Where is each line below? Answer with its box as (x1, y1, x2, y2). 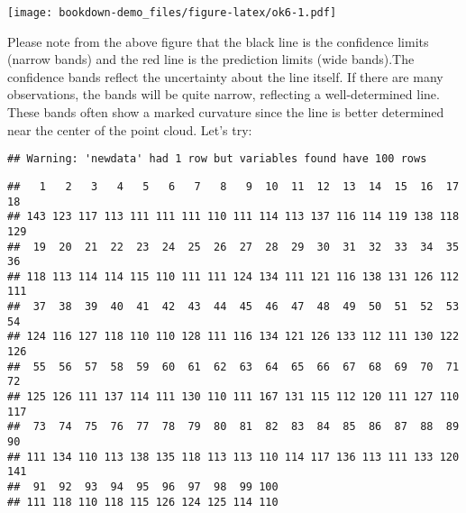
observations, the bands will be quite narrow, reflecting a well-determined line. (7, 85, 440, 104)
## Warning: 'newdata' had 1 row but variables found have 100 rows (7, 152, 427, 166)
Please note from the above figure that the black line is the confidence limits (7, 32, 429, 50)
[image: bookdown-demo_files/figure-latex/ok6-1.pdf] (7, 6, 337, 19)
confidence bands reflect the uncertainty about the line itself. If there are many (7, 67, 443, 86)
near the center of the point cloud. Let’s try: (7, 120, 252, 139)
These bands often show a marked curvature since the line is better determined (7, 103, 444, 122)
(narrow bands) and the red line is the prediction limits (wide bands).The (7, 50, 415, 69)
